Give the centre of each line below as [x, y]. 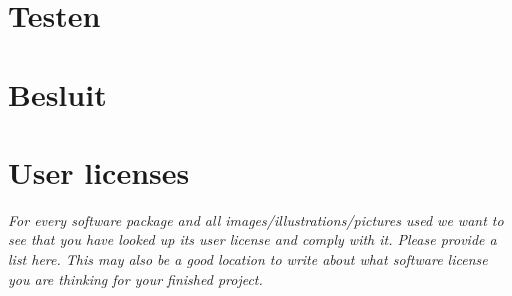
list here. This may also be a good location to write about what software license [248, 259]
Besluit [57, 93]
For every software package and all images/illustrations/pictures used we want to [256, 219]
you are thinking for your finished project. [135, 278]
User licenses [99, 171]
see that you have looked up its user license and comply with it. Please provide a [252, 239]
